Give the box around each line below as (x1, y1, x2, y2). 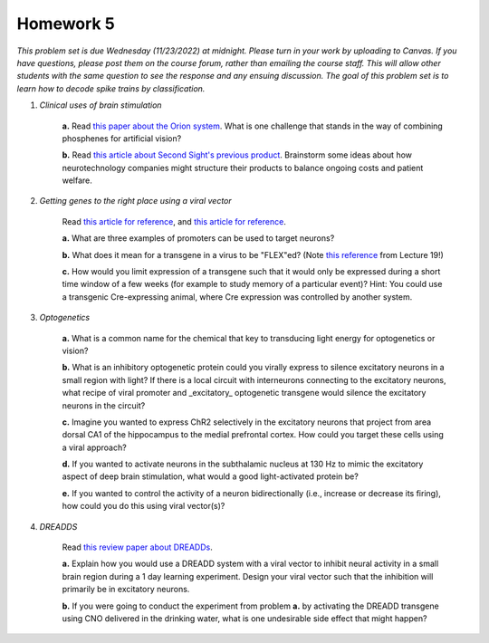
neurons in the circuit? (62, 399, 146, 411)
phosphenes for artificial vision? (62, 132, 182, 144)
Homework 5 (16, 14, 115, 34)
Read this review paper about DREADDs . (62, 542, 213, 552)
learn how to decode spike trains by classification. (16, 82, 206, 94)
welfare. (62, 175, 92, 186)
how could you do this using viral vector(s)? (62, 501, 225, 512)
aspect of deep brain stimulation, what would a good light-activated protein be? (62, 471, 360, 482)
